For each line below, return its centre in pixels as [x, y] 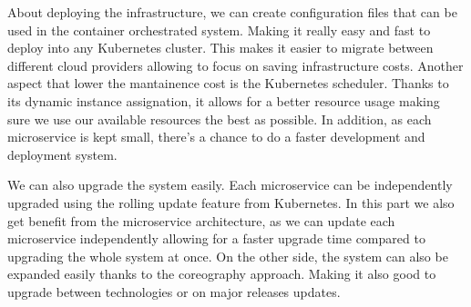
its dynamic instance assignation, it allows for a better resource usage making [224, 100]
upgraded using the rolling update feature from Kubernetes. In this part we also [231, 202]
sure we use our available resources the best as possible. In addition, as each [220, 119]
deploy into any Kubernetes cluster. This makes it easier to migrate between [220, 48]
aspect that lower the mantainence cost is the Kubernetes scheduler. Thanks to [228, 83]
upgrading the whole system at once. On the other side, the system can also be [228, 256]
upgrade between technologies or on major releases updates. [174, 291]
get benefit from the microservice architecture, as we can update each [201, 220]
